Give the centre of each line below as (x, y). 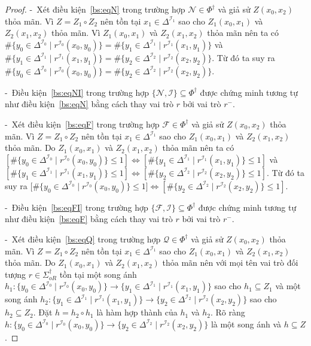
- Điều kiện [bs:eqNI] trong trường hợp (77, 92)
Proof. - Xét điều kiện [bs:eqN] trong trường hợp (95, 9)
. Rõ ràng (228, 312)
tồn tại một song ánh (98, 274)
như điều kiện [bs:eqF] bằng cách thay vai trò (89, 219)
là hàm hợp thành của (137, 312)
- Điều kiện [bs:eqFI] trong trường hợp (77, 207)
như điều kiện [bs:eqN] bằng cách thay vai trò (89, 104)
